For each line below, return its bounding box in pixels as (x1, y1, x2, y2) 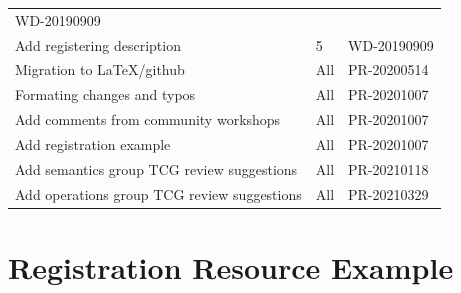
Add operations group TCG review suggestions (15, 183, 302, 204)
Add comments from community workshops (15, 109, 281, 130)
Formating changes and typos (15, 84, 196, 105)
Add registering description (15, 34, 181, 55)
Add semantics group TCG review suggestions (15, 158, 298, 179)
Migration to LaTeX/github (15, 59, 185, 80)
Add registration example (15, 133, 171, 154)
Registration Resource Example (8, 246, 454, 287)
